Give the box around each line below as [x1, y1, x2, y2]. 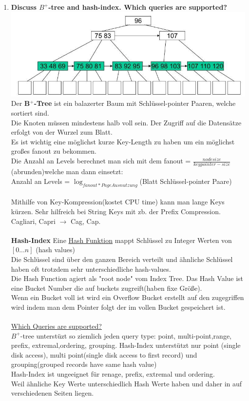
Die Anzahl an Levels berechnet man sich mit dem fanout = [11, 156, 191, 166]
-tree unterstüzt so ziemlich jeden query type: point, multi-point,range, [20, 330, 232, 341]
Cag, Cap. [70, 216, 101, 226]
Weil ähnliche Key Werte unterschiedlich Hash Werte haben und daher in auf [11, 378, 242, 388]
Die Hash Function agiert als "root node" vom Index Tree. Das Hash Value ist [11, 273, 244, 283]
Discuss [11, 2, 37, 12]
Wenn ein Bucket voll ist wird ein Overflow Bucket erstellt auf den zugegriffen [11, 292, 244, 302]
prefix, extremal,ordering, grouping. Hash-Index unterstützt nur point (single [11, 340, 241, 350]
